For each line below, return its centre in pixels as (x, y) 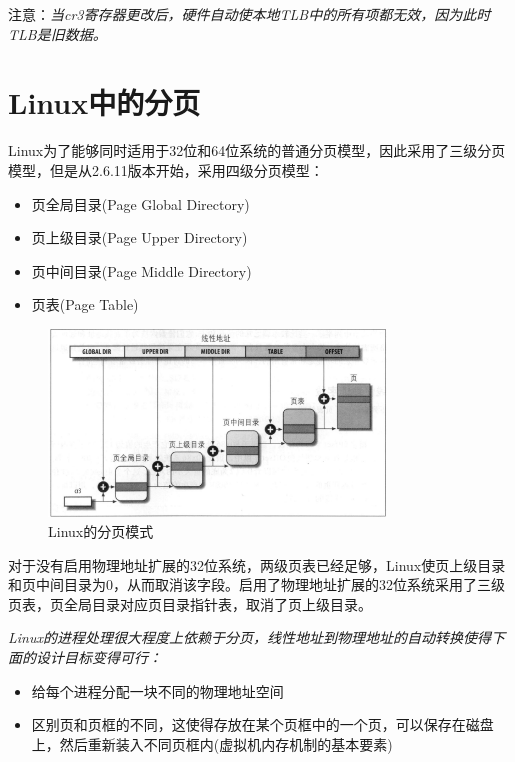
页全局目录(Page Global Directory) (140, 203)
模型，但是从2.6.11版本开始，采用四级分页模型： (166, 169)
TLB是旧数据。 (57, 33)
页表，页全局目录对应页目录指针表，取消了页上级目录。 (190, 603)
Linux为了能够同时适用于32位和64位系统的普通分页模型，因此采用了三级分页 (257, 150)
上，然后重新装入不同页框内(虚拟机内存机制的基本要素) (212, 743)
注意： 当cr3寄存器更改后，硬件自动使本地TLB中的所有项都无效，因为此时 (249, 14)
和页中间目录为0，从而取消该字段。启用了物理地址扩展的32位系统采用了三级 (256, 584)
